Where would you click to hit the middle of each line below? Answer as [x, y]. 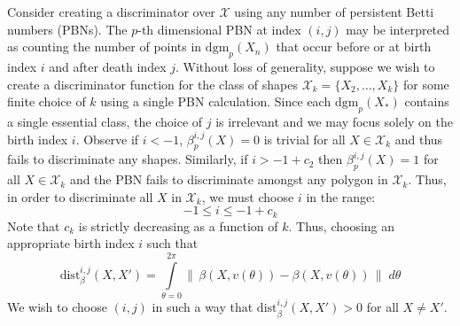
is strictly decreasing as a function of [178, 225]
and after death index [108, 66]
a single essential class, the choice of [105, 121]
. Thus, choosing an [342, 225]
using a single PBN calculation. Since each [216, 101]
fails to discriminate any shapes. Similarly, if [128, 159]
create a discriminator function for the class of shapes [152, 84]
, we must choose [248, 196]
